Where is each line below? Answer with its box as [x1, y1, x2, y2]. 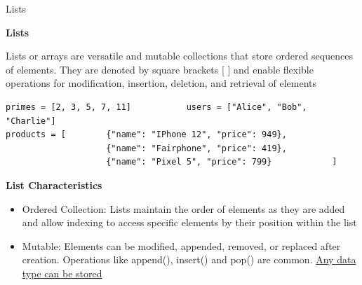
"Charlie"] [6, 116, 56, 126]
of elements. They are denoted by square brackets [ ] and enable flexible [6, 62, 314, 76]
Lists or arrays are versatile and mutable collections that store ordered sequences [6, 48, 353, 63]
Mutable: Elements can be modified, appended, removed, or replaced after [22, 238, 341, 253]
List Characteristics [6, 177, 102, 192]
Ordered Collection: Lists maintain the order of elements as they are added [22, 201, 345, 216]
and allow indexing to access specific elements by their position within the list [22, 215, 357, 230]
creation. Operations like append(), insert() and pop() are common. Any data [22, 252, 356, 267]
